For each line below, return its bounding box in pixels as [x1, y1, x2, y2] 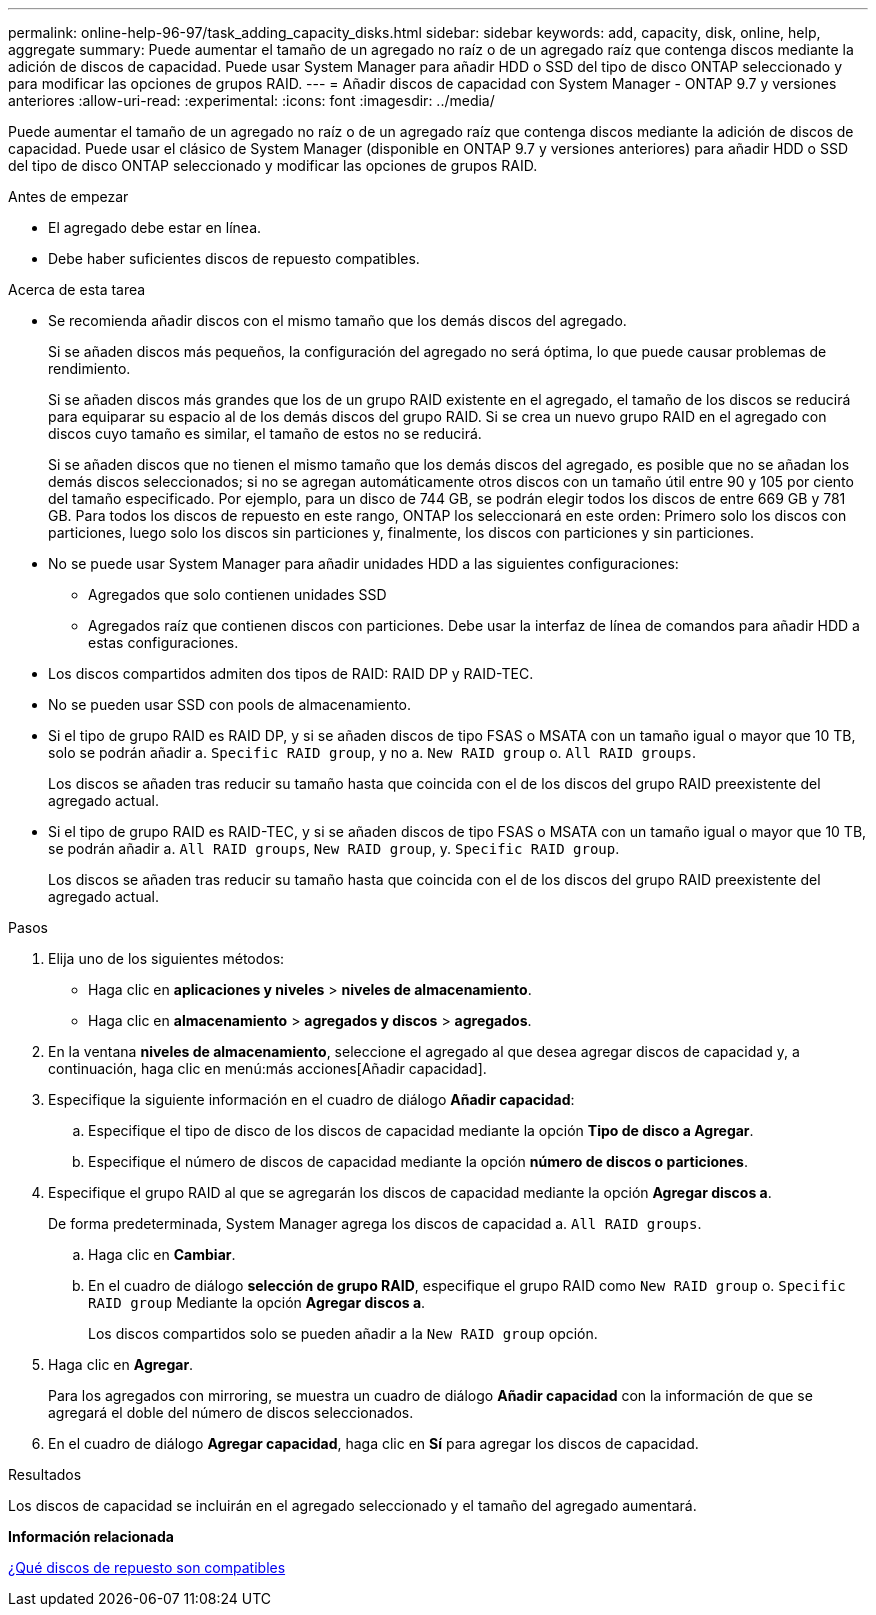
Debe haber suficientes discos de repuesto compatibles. [48, 250, 420, 267]
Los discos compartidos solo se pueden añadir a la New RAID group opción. [88, 1325, 598, 1342]
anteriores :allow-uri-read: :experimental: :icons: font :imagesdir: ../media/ [8, 92, 495, 109]
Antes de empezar [8, 188, 129, 205]
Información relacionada [8, 1528, 174, 1545]
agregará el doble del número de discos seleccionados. [48, 1404, 414, 1421]
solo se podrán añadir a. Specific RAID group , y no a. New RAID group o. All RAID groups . [48, 744, 697, 761]
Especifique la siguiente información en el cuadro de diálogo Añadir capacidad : [48, 1091, 575, 1108]
